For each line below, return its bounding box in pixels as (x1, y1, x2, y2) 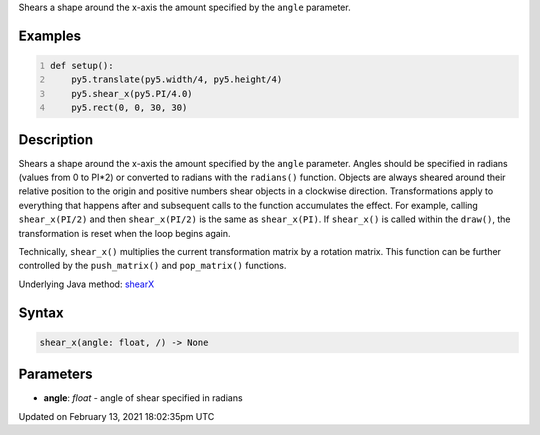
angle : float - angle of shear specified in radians (43, 392, 244, 404)
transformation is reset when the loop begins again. (18, 227, 231, 239)
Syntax (18, 304, 64, 321)
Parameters (18, 366, 93, 383)
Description (18, 131, 94, 148)
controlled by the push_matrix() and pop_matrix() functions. (18, 260, 287, 272)
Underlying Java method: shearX (18, 278, 155, 290)
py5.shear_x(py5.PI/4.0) (71, 88, 194, 99)
